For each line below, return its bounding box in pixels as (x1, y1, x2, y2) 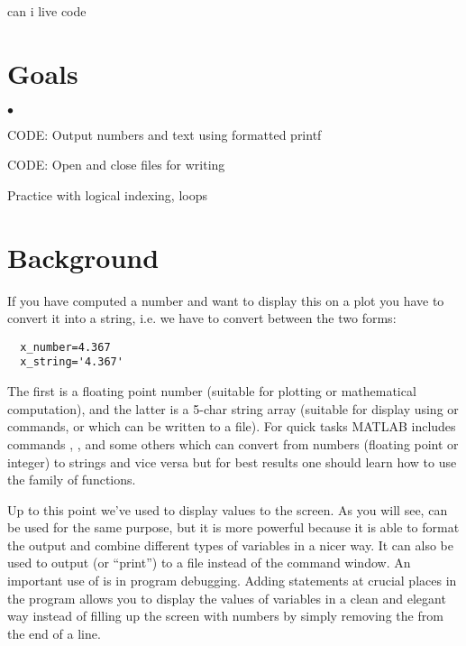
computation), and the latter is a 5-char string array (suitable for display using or (7, 399, 459, 418)
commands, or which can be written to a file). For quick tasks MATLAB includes (7, 417, 456, 436)
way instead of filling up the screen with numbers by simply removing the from (7, 606, 443, 625)
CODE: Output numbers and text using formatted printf (7, 125, 322, 143)
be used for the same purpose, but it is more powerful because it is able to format (7, 518, 460, 537)
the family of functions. (7, 470, 136, 489)
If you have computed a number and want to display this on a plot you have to (7, 291, 444, 309)
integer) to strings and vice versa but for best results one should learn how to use (7, 452, 457, 471)
